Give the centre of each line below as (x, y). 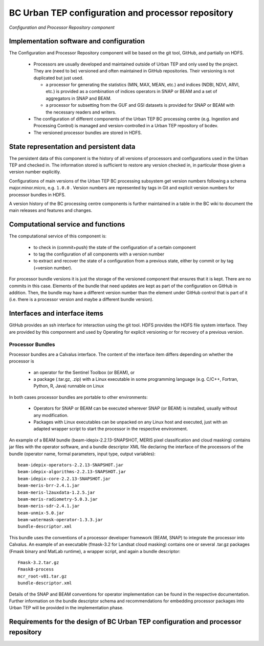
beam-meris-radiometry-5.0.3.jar (58, 499)
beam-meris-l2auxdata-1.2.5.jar (56, 492)
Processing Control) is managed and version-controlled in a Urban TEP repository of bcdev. (126, 126)
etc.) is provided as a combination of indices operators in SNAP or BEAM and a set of (132, 92)
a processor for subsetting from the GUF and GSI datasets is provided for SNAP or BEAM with (140, 105)
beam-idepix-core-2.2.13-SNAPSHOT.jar (64, 479)
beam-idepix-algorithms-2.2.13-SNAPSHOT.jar (72, 472)
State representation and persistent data (72, 147)
